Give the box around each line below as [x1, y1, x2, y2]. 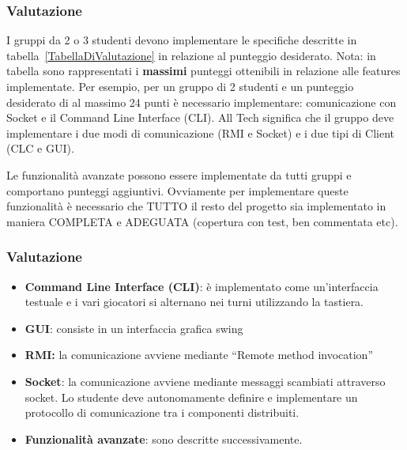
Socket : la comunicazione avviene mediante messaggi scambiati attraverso [24, 372, 386, 389]
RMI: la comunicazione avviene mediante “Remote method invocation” [24, 346, 374, 363]
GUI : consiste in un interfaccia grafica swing [24, 320, 243, 336]
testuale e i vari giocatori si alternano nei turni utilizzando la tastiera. [24, 293, 364, 310]
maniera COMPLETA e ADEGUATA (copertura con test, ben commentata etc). [6, 213, 398, 229]
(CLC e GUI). [6, 140, 74, 157]
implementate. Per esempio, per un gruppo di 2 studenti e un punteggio [6, 78, 354, 94]
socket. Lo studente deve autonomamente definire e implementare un [24, 388, 358, 405]
